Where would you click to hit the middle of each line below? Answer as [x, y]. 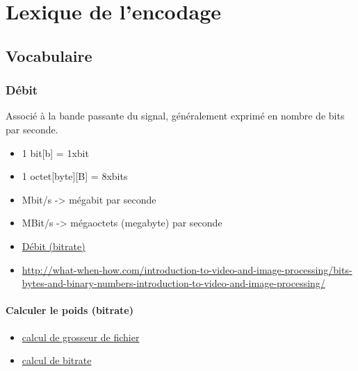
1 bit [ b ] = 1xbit [55, 152]
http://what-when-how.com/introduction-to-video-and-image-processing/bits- [187, 269]
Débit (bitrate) [54, 246]
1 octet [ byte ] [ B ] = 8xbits [75, 176]
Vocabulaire [49, 55]
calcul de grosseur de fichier [81, 337]
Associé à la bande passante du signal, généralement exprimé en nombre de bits [175, 116]
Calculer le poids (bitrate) [70, 310]
